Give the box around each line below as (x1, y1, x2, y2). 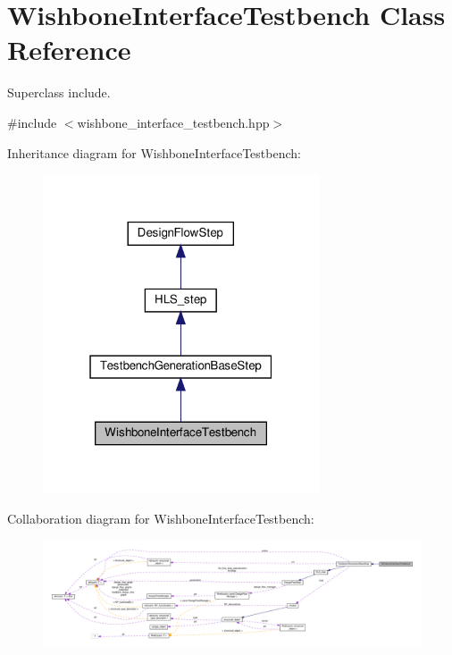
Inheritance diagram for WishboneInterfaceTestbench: (7, 143, 301, 162)
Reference (7, 31, 131, 68)
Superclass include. (7, 83, 111, 102)
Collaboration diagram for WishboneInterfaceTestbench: (7, 508, 314, 527)
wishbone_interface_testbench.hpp (77, 113, 270, 131)
